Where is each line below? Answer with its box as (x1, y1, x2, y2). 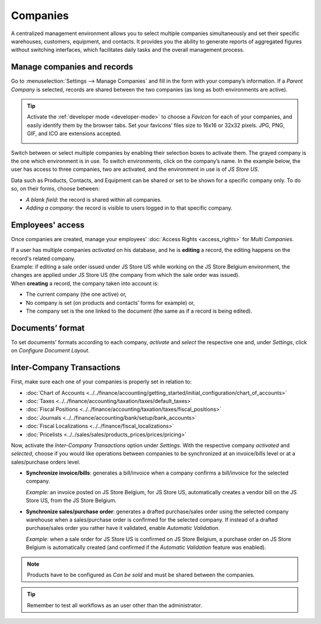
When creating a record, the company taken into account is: (11, 280, 159, 287)
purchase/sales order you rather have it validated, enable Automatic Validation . (26, 525, 220, 532)
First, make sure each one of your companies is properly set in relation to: (11, 378, 192, 385)
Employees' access (11, 220, 85, 230)
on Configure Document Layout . (11, 347, 90, 354)
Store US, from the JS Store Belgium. (26, 497, 117, 504)
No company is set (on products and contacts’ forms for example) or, (26, 299, 196, 306)
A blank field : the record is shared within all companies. (26, 196, 162, 203)
